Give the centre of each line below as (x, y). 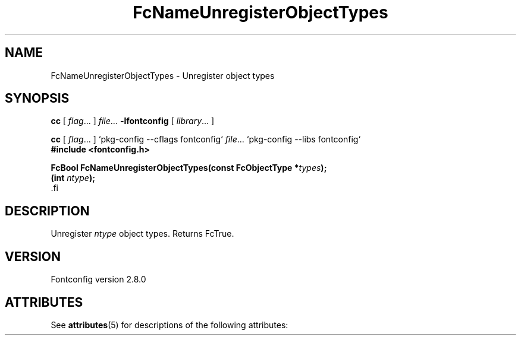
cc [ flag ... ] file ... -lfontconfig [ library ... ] (133, 121)
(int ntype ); (73, 178)
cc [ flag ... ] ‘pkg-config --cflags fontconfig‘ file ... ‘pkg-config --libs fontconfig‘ (206, 139)
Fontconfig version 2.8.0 (98, 279)
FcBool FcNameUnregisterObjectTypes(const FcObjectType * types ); (189, 168)
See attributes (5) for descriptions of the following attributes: (170, 325)
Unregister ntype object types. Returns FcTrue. (142, 234)
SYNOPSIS (37, 98)
